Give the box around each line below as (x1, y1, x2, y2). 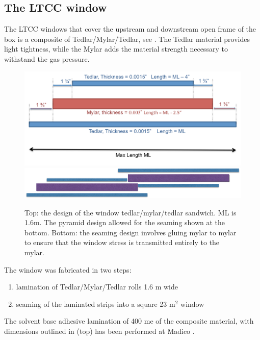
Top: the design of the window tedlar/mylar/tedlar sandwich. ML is (24, 207, 237, 217)
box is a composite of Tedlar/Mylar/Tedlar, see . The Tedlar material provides (4, 33, 250, 44)
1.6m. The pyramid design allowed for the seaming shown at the (24, 217, 225, 228)
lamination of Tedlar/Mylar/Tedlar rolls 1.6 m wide (16, 281, 178, 292)
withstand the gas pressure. (4, 53, 90, 64)
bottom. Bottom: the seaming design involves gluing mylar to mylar (24, 227, 237, 237)
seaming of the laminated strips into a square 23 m (16, 298, 175, 309)
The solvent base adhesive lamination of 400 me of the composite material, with (4, 315, 254, 326)
